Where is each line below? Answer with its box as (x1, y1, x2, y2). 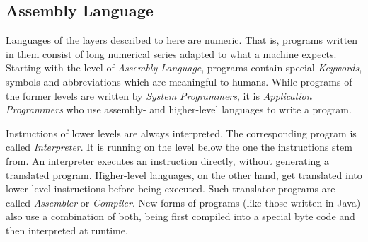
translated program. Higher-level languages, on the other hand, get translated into (6, 167, 362, 182)
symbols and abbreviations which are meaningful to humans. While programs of (6, 74, 352, 88)
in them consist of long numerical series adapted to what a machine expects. (6, 46, 337, 61)
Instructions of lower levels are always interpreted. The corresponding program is (6, 125, 357, 140)
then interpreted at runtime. (6, 222, 128, 237)
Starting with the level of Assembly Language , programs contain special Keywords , (6, 60, 362, 75)
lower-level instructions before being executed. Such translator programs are (6, 181, 335, 196)
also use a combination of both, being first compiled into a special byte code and (6, 209, 355, 224)
